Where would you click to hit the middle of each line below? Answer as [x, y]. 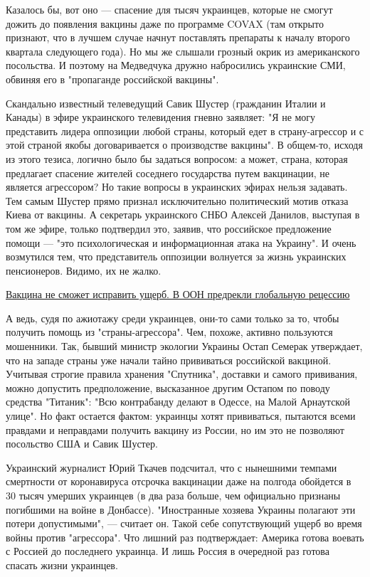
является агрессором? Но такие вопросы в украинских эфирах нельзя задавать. [177, 187]
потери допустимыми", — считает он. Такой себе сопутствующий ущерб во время [184, 523]
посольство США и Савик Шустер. [82, 444]
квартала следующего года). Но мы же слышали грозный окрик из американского [183, 51]
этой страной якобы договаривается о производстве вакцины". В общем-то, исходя [184, 145]
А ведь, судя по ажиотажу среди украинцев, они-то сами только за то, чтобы [173, 318]
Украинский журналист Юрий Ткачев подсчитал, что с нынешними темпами [171, 467]
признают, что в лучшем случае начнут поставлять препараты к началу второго [178, 37]
